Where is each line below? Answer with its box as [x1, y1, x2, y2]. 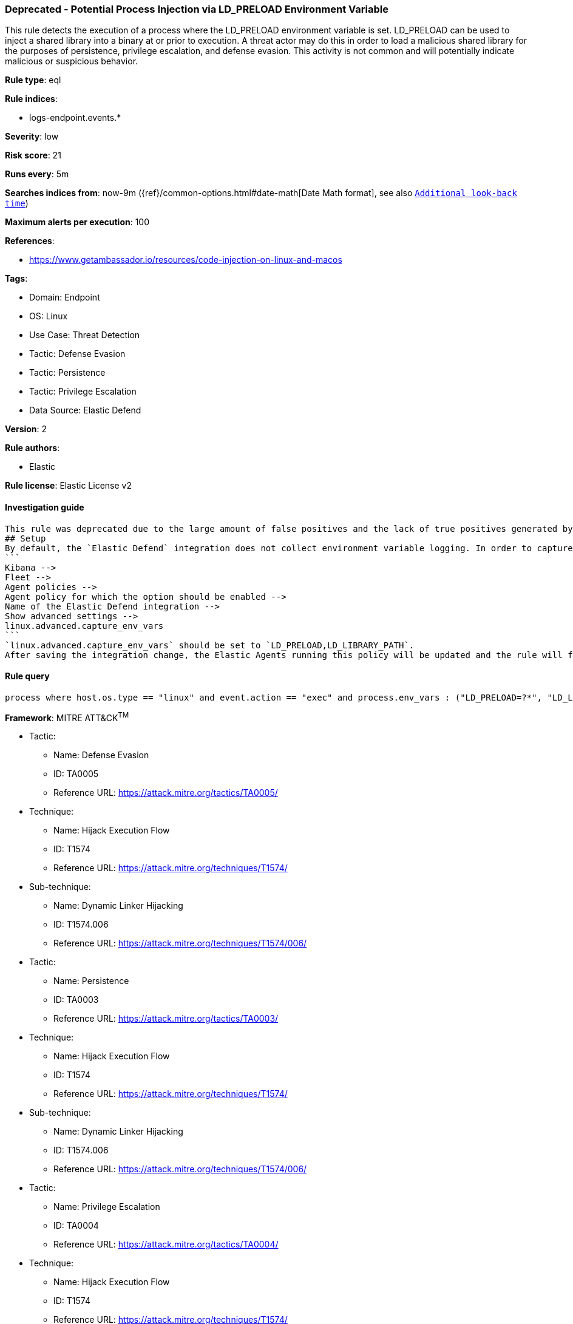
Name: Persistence [53, 976, 129, 986]
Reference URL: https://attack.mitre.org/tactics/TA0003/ [53, 1013, 279, 1024]
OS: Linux [29, 311, 68, 322]
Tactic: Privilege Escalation [29, 386, 137, 397]
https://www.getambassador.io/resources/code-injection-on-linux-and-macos [29, 254, 342, 265]
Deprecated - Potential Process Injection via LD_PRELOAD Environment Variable [5, 3, 388, 15]
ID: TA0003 [53, 994, 99, 1005]
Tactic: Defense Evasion [29, 348, 126, 359]
